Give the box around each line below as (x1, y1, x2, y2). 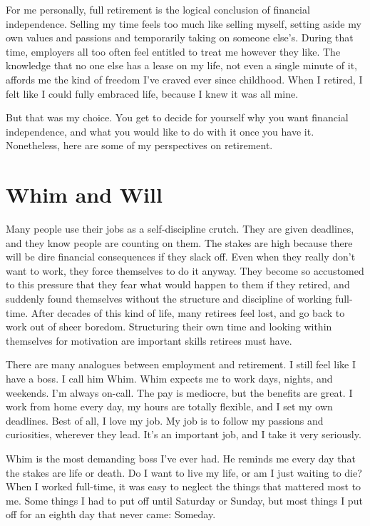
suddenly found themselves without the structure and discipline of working (6, 291, 332, 306)
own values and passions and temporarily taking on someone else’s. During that (6, 30, 354, 45)
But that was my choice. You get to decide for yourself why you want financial (6, 110, 349, 125)
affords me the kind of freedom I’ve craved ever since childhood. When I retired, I (6, 71, 363, 86)
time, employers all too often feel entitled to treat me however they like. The (6, 44, 341, 59)
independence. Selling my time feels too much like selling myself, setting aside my (6, 16, 361, 31)
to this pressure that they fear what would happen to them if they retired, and (6, 277, 350, 292)
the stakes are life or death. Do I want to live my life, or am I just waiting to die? (6, 465, 362, 480)
